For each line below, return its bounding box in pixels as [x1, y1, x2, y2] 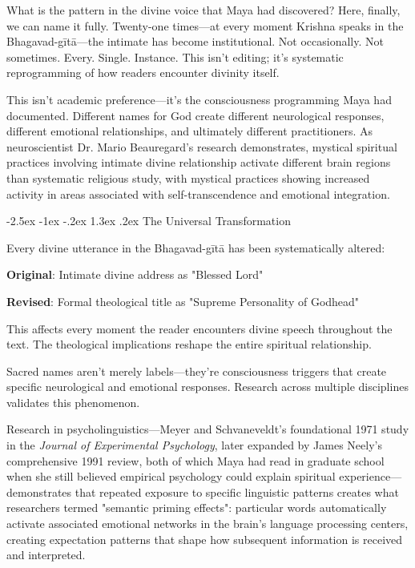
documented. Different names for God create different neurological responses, [6, 107, 385, 123]
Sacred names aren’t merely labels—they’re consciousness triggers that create [6, 362, 387, 379]
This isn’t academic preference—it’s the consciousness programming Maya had [6, 91, 392, 107]
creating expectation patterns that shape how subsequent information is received [6, 530, 403, 547]
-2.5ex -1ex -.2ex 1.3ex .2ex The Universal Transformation [6, 212, 291, 229]
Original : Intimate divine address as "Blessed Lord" [6, 266, 264, 283]
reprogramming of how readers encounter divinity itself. [6, 64, 280, 81]
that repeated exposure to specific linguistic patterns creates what [75, 483, 399, 500]
